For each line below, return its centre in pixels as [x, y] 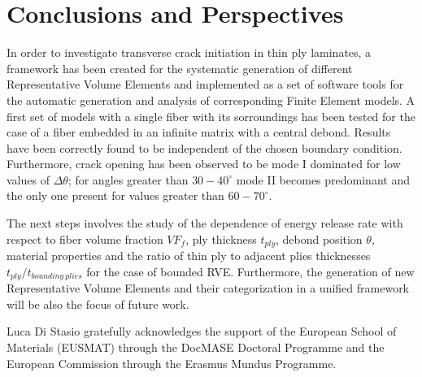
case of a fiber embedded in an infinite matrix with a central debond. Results [199, 132]
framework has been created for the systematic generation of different [180, 68]
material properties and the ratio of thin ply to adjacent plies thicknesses [189, 256]
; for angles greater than [128, 179]
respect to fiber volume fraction [85, 238]
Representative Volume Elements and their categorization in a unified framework [208, 288]
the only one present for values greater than [115, 195]
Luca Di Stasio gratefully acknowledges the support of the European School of [202, 331]
